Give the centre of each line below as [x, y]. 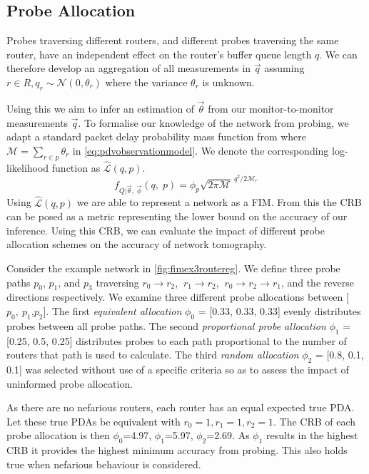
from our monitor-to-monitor [271, 108]
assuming [284, 68]
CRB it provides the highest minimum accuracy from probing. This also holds [177, 450]
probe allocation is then [58, 435]
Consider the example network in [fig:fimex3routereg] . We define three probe [173, 268]
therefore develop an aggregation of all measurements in [129, 68]
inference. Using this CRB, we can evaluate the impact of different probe [166, 230]
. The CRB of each [314, 421]
